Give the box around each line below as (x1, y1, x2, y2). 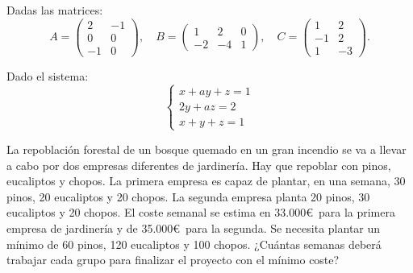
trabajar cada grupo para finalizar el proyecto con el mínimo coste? (6, 251, 340, 268)
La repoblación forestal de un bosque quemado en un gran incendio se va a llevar (6, 140, 407, 157)
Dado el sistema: (6, 67, 89, 84)
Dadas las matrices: (6, 2, 103, 18)
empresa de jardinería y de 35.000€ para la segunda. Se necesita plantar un (6, 219, 381, 236)
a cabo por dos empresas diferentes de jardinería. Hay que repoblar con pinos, (6, 156, 391, 173)
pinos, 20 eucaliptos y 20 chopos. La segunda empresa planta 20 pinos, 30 (6, 188, 370, 205)
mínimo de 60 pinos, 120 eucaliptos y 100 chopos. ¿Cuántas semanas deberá (6, 235, 382, 252)
